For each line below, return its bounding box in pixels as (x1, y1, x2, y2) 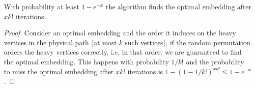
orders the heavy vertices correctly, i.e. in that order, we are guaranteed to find (4, 47, 242, 57)
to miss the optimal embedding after (4, 66, 114, 76)
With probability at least (4, 1, 79, 11)
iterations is (127, 66, 163, 76)
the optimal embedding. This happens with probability (4, 56, 169, 66)
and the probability (186, 56, 244, 66)
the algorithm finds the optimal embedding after (105, 1, 252, 11)
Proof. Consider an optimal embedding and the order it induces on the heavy (4, 28, 236, 38)
